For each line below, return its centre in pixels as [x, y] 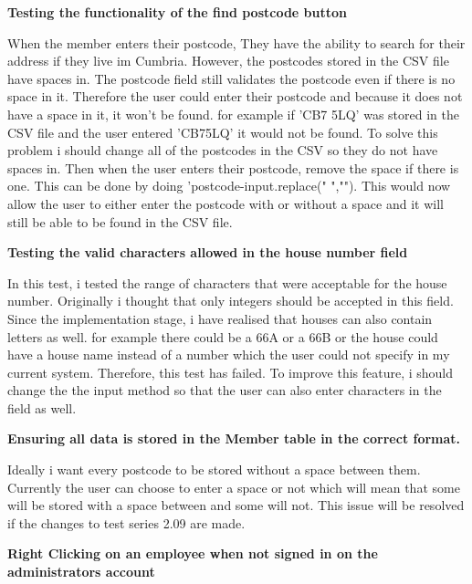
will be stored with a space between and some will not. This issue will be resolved [236, 505]
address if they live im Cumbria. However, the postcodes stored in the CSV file [228, 61]
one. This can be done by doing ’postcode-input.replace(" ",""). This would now [229, 186]
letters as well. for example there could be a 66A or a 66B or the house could [223, 336]
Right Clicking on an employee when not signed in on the [193, 553]
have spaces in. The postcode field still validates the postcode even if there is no [231, 78]
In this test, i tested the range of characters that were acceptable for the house [227, 282]
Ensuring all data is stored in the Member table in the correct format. [234, 438]
